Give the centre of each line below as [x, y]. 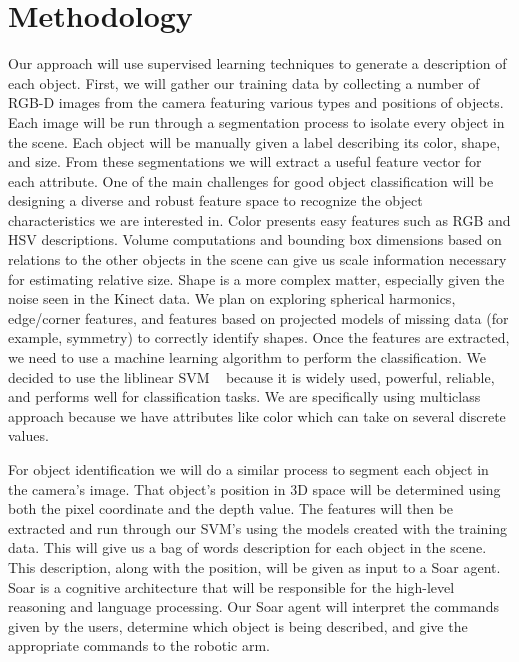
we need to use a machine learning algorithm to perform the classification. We [247, 357]
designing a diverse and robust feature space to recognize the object [215, 200]
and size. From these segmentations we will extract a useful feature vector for [245, 161]
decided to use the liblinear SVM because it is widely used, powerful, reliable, [251, 376]
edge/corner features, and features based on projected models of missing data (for [258, 317]
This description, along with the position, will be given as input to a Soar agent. [254, 566]
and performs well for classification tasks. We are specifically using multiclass [244, 396]
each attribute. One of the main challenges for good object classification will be [251, 180]
